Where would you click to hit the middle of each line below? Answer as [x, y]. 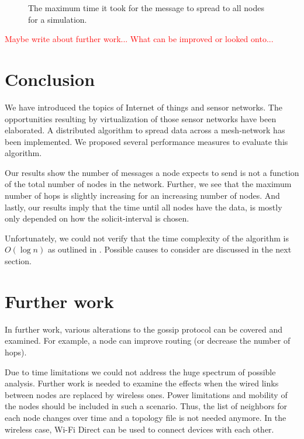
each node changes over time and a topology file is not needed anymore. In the [146, 417]
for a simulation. [58, 19]
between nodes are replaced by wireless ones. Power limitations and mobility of [146, 394]
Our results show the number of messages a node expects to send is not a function [152, 172]
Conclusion [50, 79]
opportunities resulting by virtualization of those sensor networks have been [141, 118]
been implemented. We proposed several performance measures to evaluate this [146, 141]
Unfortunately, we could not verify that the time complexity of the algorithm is [147, 238]
